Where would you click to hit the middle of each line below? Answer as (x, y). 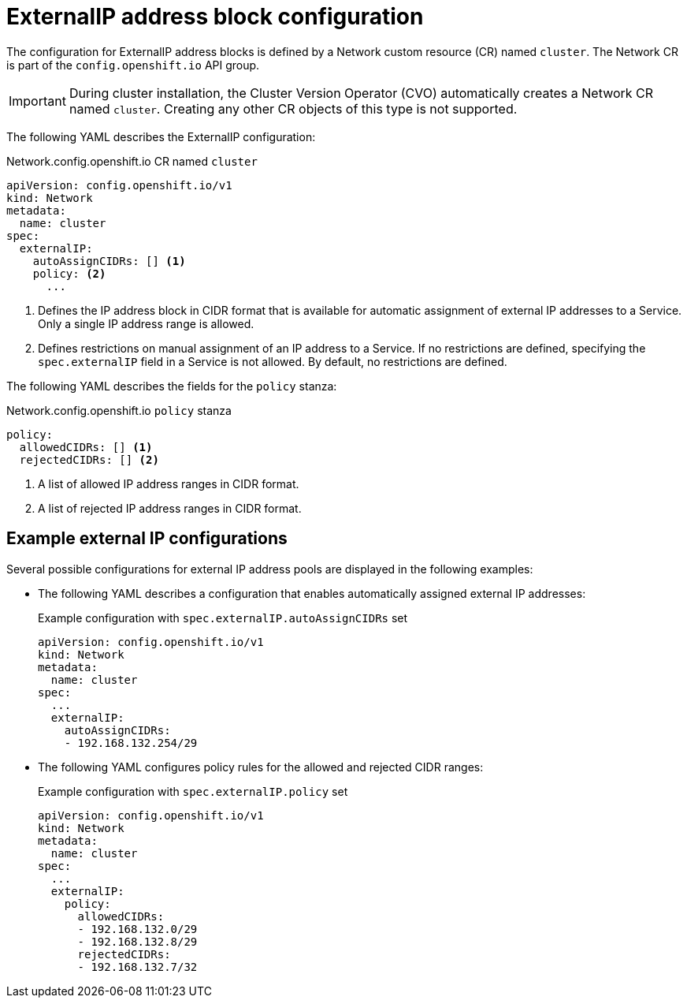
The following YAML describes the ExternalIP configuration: (161, 136)
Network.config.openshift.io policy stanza (119, 410)
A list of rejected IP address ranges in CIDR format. (170, 508)
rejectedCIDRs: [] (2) (89, 459)
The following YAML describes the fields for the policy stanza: (172, 386)
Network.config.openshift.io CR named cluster (132, 161)
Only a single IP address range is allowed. (146, 323)
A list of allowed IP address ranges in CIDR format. (169, 483)
